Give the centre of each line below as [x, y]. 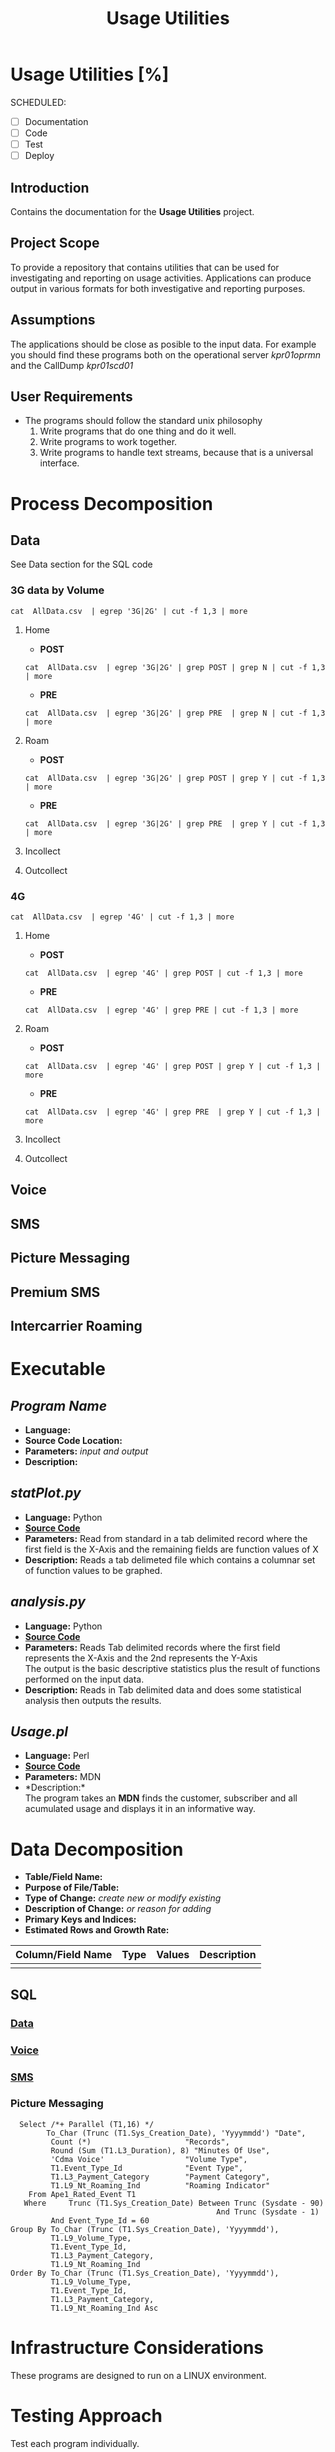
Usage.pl [39, 1731]
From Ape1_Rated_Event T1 [82, 2194]
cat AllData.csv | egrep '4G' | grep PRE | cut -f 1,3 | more [161, 1010]
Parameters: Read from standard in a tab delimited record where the [166, 1538]
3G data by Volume [57, 590]
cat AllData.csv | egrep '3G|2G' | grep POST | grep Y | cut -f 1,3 [175, 778]
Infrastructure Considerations [137, 2348]
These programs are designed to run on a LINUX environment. [138, 2375]
